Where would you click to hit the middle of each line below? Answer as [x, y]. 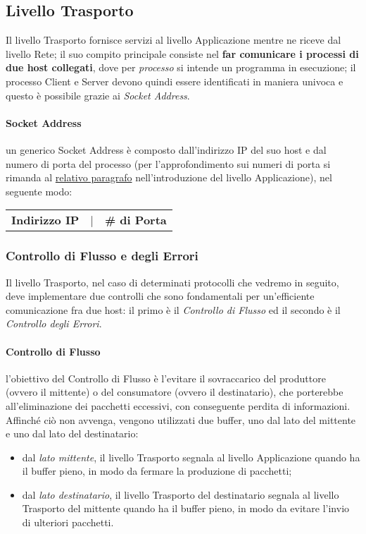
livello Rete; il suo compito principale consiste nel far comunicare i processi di [182, 53]
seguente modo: [39, 191]
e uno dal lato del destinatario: [72, 433]
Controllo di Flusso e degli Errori [102, 256]
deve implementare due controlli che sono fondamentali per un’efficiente [160, 296]
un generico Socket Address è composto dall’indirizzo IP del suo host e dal [166, 149]
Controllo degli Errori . [54, 323]
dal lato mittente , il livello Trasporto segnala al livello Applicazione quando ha [191, 457]
